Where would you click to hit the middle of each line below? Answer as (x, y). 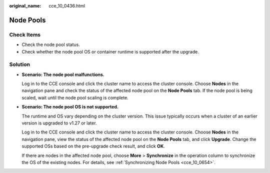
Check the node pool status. (51, 44)
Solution (20, 64)
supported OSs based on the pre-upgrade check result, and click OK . (93, 146)
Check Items (25, 34)
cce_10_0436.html (67, 6)
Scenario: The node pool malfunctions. (63, 74)
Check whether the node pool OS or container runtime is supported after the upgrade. (110, 51)
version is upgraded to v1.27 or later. (59, 123)
